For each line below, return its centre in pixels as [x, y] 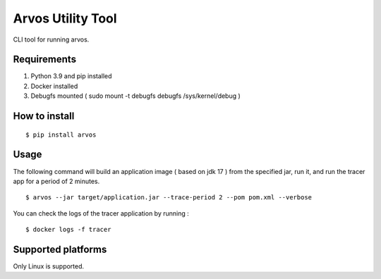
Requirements [45, 60]
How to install [44, 116]
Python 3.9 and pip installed [71, 76]
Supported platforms [60, 249]
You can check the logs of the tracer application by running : [101, 213]
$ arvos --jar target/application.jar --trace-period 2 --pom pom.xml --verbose [169, 198]
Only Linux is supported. [49, 266]
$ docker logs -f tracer [68, 230]
